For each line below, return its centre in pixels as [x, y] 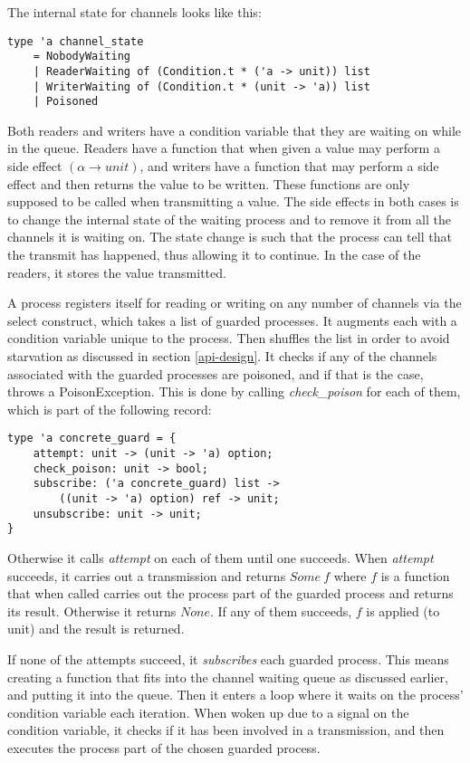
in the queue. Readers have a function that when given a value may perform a [224, 148]
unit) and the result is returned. [96, 629]
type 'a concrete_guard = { [92, 439]
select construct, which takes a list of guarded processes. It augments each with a [232, 320]
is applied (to [403, 610]
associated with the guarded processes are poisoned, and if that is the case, [216, 373]
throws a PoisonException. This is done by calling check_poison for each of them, [234, 391]
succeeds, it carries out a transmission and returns [147, 575]
